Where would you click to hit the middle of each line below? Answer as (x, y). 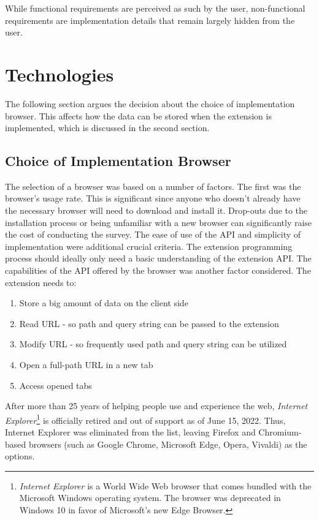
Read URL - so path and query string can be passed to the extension (149, 323)
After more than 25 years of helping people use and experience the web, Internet (156, 406)
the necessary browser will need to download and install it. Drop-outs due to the (156, 210)
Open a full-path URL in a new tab (86, 365)
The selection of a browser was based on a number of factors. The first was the (153, 186)
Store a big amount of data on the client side (104, 303)
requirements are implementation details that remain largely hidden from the (150, 20)
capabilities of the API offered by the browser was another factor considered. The (158, 270)
